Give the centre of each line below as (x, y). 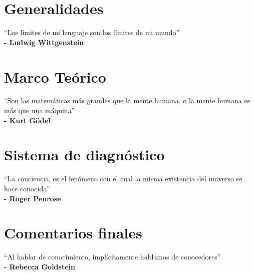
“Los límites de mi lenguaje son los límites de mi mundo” (92, 32)
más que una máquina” (40, 110)
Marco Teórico (55, 76)
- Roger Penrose (33, 198)
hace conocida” (27, 188)
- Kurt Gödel (27, 120)
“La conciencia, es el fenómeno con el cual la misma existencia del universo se (123, 179)
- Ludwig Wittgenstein (44, 42)
